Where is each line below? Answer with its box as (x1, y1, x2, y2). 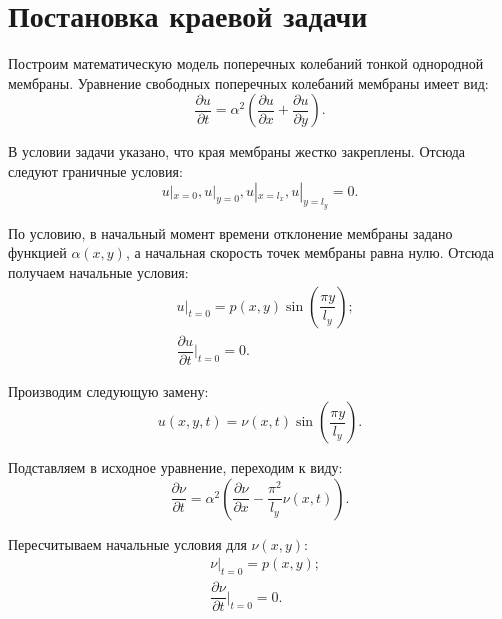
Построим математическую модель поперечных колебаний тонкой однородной (8, 53, 484, 74)
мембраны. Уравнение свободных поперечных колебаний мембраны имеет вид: (8, 72, 489, 93)
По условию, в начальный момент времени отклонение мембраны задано (8, 222, 453, 243)
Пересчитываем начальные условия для (8, 533, 247, 554)
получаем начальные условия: (8, 261, 189, 282)
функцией (8, 242, 67, 263)
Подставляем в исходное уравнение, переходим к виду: (8, 457, 343, 478)
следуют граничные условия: (8, 160, 183, 181)
